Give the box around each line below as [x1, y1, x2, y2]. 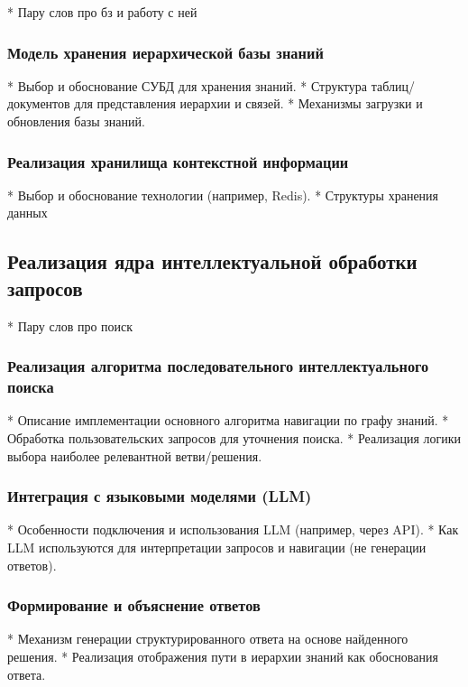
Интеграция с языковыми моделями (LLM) [7, 485, 312, 507]
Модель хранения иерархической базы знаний [7, 41, 324, 63]
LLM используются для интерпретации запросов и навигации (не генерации [7, 537, 427, 556]
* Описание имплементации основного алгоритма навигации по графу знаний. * [7, 411, 449, 430]
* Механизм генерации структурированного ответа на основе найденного [7, 629, 408, 648]
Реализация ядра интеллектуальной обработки [7, 247, 418, 275]
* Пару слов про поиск [7, 316, 133, 335]
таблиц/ [371, 76, 415, 95]
